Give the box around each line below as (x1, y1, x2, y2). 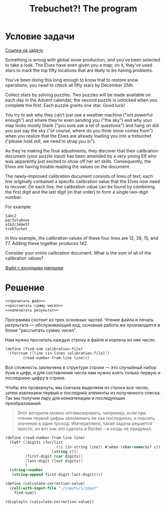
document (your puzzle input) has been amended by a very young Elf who (5, 153, 157, 159)
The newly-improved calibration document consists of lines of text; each (5, 173, 153, 179)
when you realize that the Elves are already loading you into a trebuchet (5, 133, 152, 139)
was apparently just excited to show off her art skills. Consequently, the (5, 158, 151, 164)
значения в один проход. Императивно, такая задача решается (17, 420, 153, 426)
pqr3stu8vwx (5, 217, 30, 223)
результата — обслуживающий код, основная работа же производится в (5, 322, 161, 328)
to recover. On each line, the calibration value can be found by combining (5, 184, 155, 190)
